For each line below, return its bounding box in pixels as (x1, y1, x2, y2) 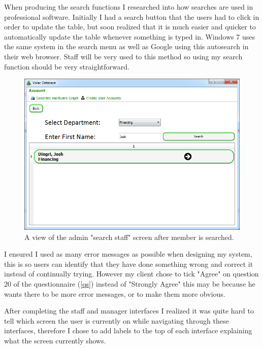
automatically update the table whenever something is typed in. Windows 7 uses (4, 31, 255, 42)
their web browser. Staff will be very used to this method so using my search (4, 51, 243, 61)
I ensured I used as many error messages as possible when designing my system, (4, 249, 252, 259)
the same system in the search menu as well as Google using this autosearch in (4, 41, 249, 52)
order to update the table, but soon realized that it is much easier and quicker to (4, 21, 256, 32)
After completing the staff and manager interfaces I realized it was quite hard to (4, 305, 254, 316)
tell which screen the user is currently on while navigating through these (4, 315, 229, 326)
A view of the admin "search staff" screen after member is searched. (24, 231, 234, 242)
